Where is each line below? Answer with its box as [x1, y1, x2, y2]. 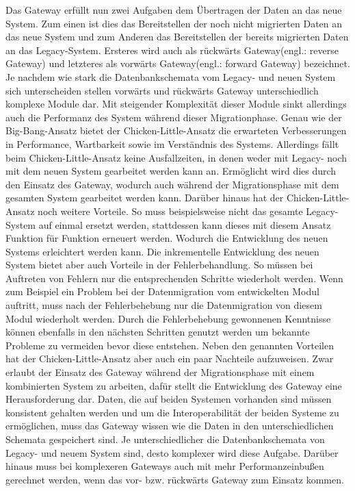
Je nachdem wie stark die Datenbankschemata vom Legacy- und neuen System [5, 69, 336, 84]
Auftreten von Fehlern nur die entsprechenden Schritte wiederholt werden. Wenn [5, 270, 343, 285]
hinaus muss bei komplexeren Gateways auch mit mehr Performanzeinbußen [5, 459, 324, 473]
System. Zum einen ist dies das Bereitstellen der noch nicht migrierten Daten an [5, 16, 343, 30]
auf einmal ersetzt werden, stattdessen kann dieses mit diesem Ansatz [38, 217, 331, 231]
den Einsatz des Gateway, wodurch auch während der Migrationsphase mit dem [5, 177, 339, 191]
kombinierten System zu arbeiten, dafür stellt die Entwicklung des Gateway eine [5, 378, 342, 392]
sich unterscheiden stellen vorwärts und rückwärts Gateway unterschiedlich [5, 83, 319, 97]
